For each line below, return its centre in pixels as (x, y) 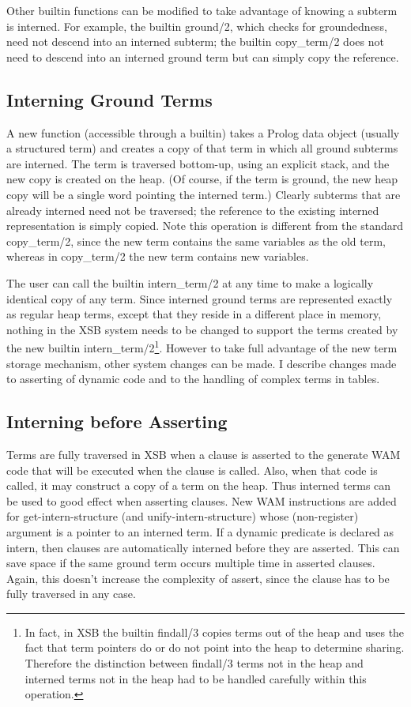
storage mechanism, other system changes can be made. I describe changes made (202, 363)
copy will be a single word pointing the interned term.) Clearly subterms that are (204, 194)
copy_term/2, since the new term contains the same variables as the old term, (196, 241)
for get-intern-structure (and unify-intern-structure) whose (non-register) (183, 516)
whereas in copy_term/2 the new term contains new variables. (158, 256)
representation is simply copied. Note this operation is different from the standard (205, 226)
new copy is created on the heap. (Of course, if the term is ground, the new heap (202, 179)
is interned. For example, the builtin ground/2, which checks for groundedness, (197, 26)
